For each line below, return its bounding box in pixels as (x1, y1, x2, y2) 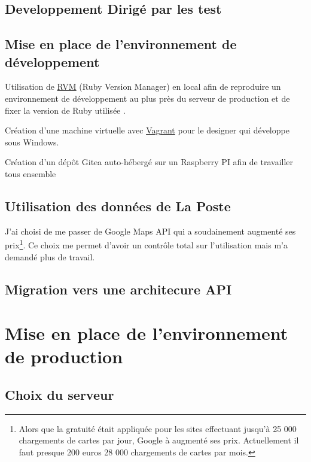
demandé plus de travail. (5, 250, 95, 263)
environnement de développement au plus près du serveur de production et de (5, 92, 290, 104)
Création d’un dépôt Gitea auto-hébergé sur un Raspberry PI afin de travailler (5, 156, 294, 168)
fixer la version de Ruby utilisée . (5, 104, 126, 116)
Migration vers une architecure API (5, 279, 232, 298)
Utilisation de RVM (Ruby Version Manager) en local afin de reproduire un (5, 80, 281, 93)
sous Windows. (5, 135, 59, 148)
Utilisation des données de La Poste (5, 196, 231, 215)
